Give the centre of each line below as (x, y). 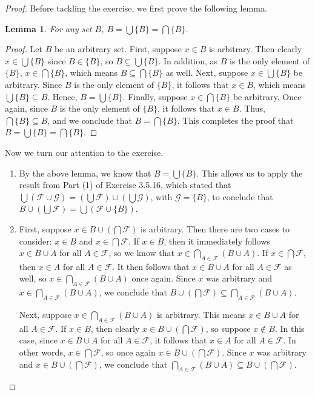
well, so (33, 278)
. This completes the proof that (235, 120)
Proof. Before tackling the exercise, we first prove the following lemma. (136, 8)
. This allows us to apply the (250, 173)
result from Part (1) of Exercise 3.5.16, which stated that (125, 185)
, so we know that (141, 253)
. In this (290, 328)
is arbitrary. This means (201, 315)
